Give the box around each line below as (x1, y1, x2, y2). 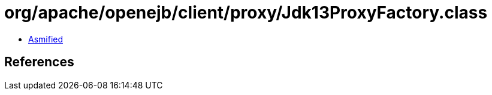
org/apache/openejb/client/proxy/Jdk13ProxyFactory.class (4, 2, 488, 23)
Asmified (28, 33, 64, 44)
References (4, 54, 74, 70)
